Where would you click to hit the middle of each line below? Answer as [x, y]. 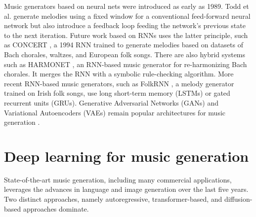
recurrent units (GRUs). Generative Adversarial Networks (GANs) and [111, 102]
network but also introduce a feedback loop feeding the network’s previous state [125, 25]
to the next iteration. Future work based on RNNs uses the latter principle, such [126, 35]
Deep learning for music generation [127, 156]
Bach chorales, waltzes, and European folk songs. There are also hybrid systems [125, 54]
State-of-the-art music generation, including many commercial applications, [118, 179]
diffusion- [238, 199]
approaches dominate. [56, 208]
